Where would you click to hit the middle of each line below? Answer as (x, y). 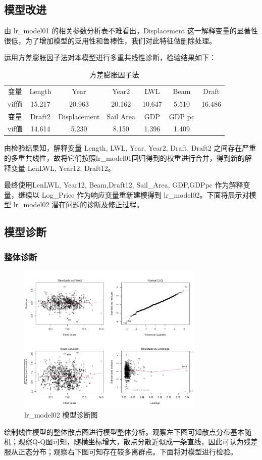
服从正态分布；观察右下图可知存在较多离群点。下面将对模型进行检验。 (121, 451)
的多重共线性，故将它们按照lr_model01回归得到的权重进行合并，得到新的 (124, 158)
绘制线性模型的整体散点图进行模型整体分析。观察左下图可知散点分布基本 (124, 431)
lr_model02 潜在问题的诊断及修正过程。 (78, 204)
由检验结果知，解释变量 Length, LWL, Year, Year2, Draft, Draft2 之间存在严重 (130, 148)
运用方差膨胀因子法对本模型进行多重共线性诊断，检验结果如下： (110, 57)
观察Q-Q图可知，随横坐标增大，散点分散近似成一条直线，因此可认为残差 (138, 442)
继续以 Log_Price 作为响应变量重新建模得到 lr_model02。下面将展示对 (134, 194)
